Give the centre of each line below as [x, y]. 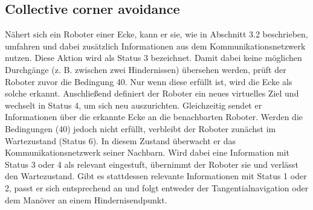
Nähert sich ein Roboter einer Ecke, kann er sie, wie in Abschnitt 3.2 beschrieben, [156, 34]
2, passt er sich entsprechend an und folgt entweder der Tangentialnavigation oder [157, 187]
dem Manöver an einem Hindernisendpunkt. [86, 199]
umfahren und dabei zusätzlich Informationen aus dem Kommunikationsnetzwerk [155, 46]
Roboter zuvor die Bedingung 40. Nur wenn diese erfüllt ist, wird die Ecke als [149, 81]
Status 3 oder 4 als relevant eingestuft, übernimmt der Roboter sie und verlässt [152, 164]
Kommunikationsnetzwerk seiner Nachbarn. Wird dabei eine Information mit [147, 152]
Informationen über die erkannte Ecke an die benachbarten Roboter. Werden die [154, 117]
